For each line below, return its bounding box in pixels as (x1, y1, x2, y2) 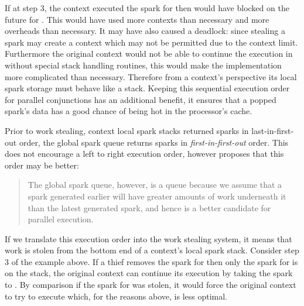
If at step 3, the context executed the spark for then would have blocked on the (5, 2, 289, 13)
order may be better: (5, 159, 79, 171)
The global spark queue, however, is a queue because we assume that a (28, 178, 282, 191)
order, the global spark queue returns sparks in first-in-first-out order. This (19, 136, 289, 148)
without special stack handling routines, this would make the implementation (5, 59, 282, 71)
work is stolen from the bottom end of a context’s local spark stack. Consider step (5, 244, 299, 256)
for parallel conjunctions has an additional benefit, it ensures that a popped (5, 93, 276, 105)
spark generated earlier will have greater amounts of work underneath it (28, 190, 286, 202)
